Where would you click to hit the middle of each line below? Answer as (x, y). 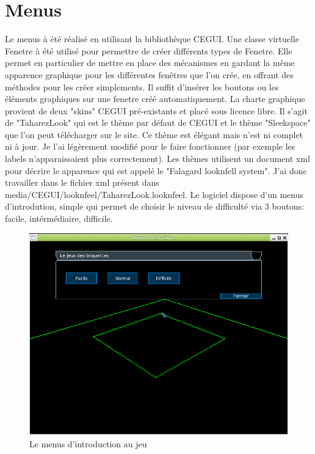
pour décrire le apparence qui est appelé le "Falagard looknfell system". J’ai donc (156, 170)
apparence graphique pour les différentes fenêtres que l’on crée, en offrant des (149, 74)
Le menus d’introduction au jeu (88, 443)
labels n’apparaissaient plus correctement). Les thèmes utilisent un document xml (157, 159)
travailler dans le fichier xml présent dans (82, 182)
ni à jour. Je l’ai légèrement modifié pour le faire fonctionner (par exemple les (150, 146)
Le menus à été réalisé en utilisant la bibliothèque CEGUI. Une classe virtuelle (152, 39)
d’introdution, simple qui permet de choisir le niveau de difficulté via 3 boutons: (154, 206)
